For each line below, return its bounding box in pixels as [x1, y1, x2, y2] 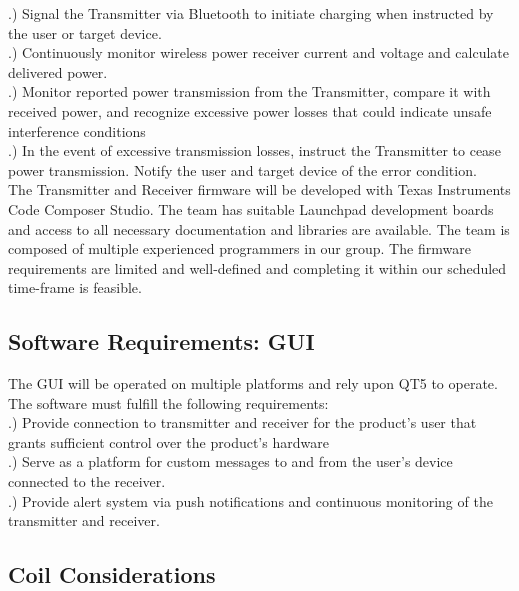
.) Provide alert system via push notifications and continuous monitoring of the [8, 490, 493, 511]
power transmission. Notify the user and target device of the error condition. [8, 159, 477, 180]
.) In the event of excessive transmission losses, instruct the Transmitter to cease [8, 140, 501, 161]
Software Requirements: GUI [8, 326, 315, 357]
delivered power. [8, 61, 108, 82]
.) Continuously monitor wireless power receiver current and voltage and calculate [8, 42, 509, 63]
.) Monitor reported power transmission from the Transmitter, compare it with [8, 81, 491, 102]
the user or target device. [8, 22, 162, 43]
